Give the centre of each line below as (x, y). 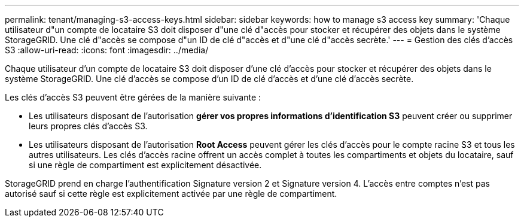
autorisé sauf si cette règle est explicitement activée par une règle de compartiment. (171, 194)
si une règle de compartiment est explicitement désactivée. (145, 165)
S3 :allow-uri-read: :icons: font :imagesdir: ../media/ (107, 50)
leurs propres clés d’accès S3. (88, 126)
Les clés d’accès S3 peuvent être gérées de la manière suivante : (133, 97)
